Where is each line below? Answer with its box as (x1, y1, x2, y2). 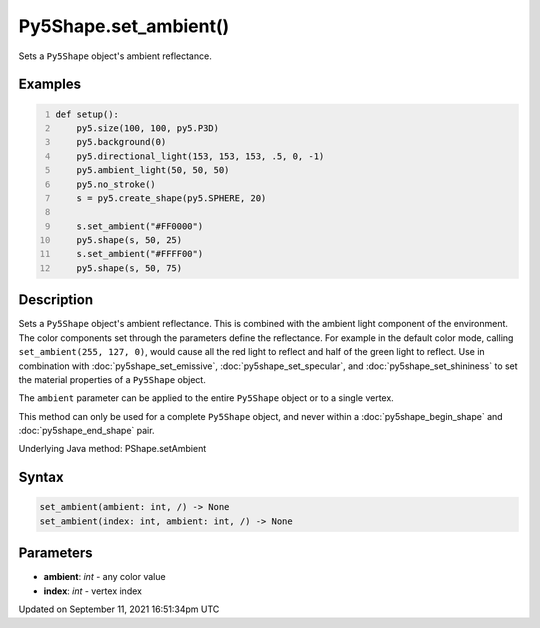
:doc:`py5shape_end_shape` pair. (18, 425, 155, 437)
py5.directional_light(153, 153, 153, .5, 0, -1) (76, 150, 325, 162)
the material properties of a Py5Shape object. (18, 373, 207, 385)
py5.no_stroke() (76, 178, 157, 190)
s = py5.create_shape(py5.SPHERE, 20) (76, 192, 267, 204)
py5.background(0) (76, 136, 167, 148)
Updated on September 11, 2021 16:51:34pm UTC (18, 603, 220, 615)
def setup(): (55, 108, 120, 120)
